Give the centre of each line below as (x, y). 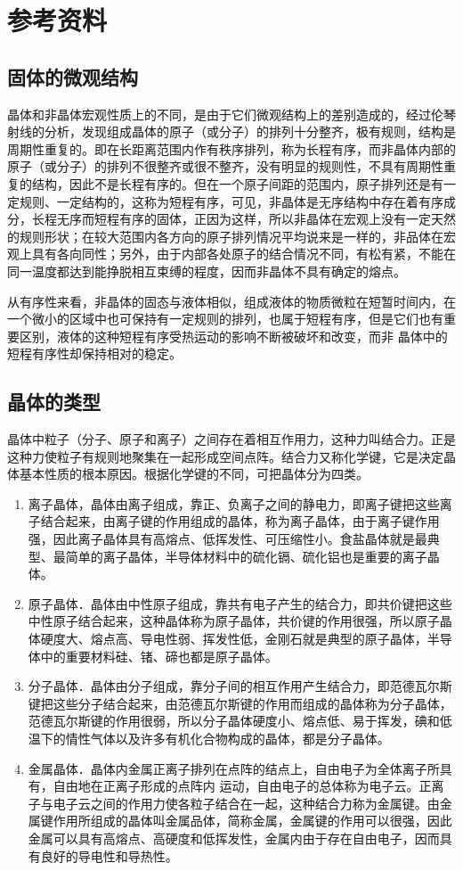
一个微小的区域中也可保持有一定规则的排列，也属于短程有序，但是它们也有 (225, 319)
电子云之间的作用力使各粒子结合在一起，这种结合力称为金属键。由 (246, 803)
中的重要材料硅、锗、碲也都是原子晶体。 (159, 656)
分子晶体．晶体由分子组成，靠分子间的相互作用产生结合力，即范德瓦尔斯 (240, 686)
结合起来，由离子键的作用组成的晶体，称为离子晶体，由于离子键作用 (240, 521)
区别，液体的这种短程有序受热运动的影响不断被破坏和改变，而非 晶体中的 (233, 336)
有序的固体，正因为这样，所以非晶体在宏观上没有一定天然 (287, 219)
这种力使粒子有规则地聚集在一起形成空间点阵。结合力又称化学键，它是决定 (225, 456)
